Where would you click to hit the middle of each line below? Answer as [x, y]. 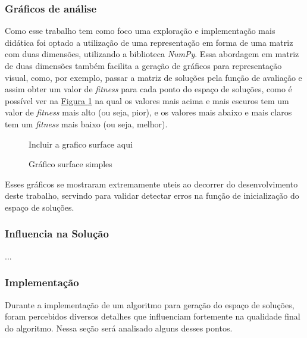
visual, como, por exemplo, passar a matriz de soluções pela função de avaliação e [153, 77]
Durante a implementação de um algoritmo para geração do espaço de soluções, [150, 304]
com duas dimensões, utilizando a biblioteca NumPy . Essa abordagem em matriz [152, 54]
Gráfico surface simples [71, 164]
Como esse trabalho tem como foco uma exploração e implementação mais [140, 31]
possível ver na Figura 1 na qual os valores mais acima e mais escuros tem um [147, 100]
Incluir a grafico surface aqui [81, 144]
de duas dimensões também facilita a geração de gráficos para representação [143, 65]
